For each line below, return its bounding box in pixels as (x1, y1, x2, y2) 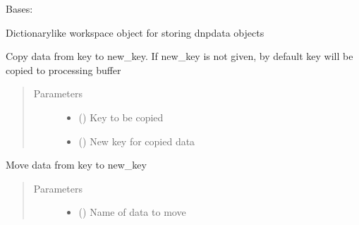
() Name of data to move (78, 205, 186, 219)
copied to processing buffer (6, 62, 121, 77)
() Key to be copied (78, 109, 164, 124)
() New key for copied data (78, 133, 195, 148)
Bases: (6, 1, 33, 16)
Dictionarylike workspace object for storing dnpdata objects (6, 25, 264, 39)
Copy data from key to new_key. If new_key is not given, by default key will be (6, 49, 353, 63)
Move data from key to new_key (6, 157, 147, 172)
